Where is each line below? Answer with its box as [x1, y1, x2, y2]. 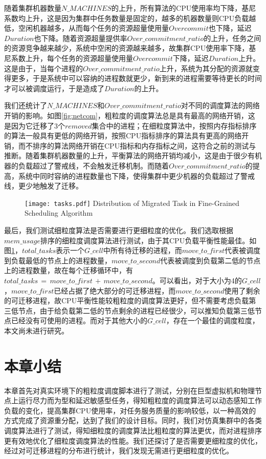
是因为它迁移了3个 [4, 120, 65, 131]
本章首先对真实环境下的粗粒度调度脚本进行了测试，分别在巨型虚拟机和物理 [4, 385, 255, 395]
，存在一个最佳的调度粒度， [166, 315, 259, 326]
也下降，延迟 [208, 23, 252, 33]
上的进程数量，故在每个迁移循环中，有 [4, 265, 133, 276]
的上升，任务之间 [204, 32, 261, 43]
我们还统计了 [4, 100, 47, 111]
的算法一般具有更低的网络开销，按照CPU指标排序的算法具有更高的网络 [4, 130, 242, 141]
